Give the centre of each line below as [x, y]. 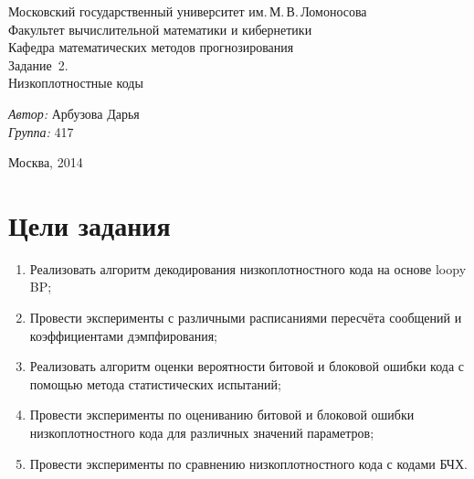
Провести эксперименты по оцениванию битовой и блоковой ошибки [222, 415]
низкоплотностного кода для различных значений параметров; [202, 433]
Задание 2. [38, 64]
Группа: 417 [41, 131]
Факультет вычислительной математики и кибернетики [160, 29]
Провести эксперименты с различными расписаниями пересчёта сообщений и [246, 318]
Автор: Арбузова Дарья [74, 113]
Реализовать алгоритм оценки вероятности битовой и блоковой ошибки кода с [247, 366]
